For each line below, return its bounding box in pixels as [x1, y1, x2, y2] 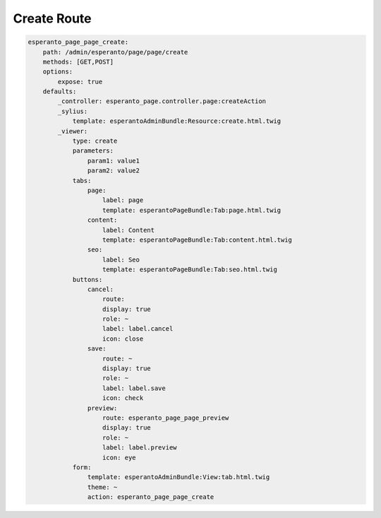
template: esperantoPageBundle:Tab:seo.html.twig [102, 266, 278, 273]
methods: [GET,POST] [42, 57, 114, 66]
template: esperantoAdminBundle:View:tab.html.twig [87, 473, 270, 481]
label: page [102, 196, 144, 204]
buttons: [72, 276, 103, 283]
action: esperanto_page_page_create [87, 493, 214, 501]
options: [42, 68, 73, 76]
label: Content [102, 226, 155, 234]
